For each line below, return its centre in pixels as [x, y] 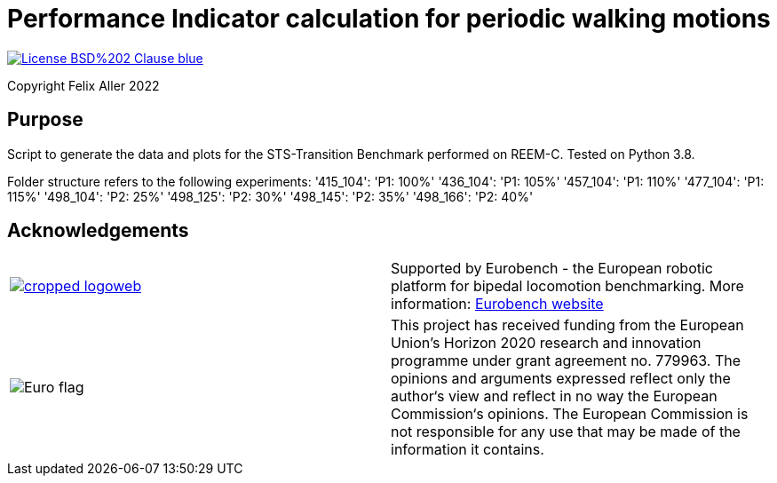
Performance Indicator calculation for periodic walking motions [389, 19]
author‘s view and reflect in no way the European [554, 396]
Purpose [45, 120]
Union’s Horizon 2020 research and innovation [546, 343]
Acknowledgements [98, 231]
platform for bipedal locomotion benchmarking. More [567, 286]
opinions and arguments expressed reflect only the [561, 379]
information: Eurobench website [497, 304]
